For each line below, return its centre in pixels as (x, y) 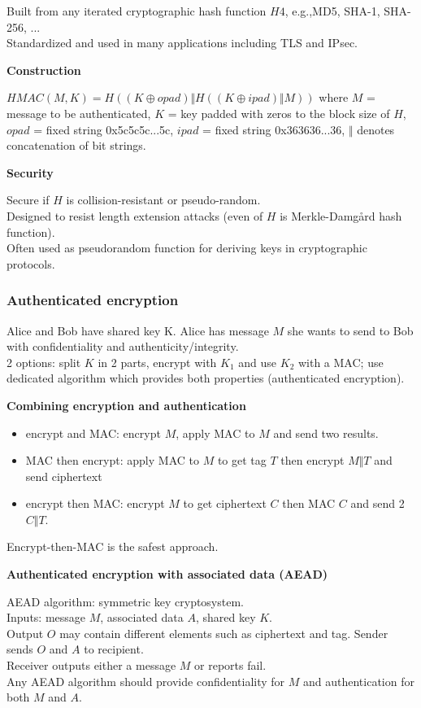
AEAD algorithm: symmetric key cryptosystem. (125, 601)
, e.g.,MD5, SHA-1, (332, 11)
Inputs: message (46, 617)
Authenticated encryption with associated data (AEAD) (167, 574)
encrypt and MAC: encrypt (93, 433)
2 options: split (44, 362)
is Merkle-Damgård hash (341, 215)
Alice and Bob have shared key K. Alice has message (138, 330)
